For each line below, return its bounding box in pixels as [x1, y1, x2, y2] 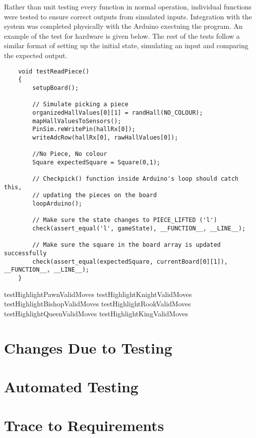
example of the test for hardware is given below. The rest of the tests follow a [4, 30, 240, 41]
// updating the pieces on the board [32, 192, 157, 199]
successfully [4, 250, 47, 257]
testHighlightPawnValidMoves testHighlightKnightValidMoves [4, 289, 192, 299]
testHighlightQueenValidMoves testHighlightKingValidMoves [4, 308, 188, 318]
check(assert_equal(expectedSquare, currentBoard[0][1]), [32, 258, 228, 265]
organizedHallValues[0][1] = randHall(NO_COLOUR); [32, 109, 203, 116]
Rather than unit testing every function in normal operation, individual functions [4, 1, 252, 11]
